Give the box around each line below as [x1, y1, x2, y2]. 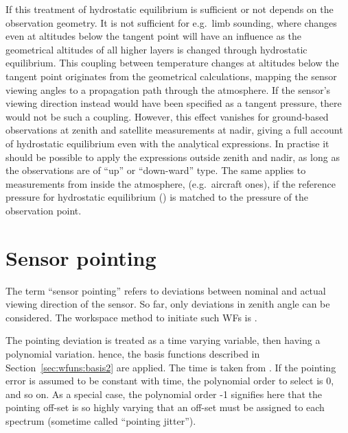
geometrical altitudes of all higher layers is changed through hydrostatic [5, 42, 308, 56]
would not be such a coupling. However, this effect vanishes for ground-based [5, 109, 329, 123]
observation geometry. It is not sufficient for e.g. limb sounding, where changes [5, 15, 337, 29]
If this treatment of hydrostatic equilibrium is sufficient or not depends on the [5, 2, 334, 16]
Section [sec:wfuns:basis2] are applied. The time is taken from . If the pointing [5, 360, 336, 374]
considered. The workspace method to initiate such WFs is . [5, 310, 257, 324]
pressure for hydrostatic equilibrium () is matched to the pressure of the [5, 190, 308, 204]
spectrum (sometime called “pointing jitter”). [5, 413, 196, 428]
